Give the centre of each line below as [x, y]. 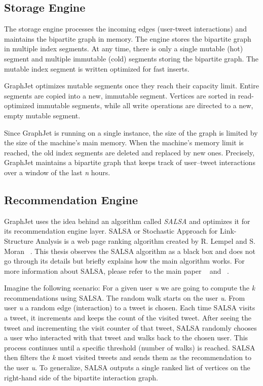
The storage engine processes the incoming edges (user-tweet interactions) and [125, 29]
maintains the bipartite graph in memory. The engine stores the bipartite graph [128, 38]
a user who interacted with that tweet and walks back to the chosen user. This [126, 337]
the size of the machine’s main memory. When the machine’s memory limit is [124, 142]
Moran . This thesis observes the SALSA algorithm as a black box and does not [130, 251]
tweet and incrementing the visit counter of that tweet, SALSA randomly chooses [130, 327]
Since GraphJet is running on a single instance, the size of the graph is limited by [131, 132]
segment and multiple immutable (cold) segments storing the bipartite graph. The [131, 58]
